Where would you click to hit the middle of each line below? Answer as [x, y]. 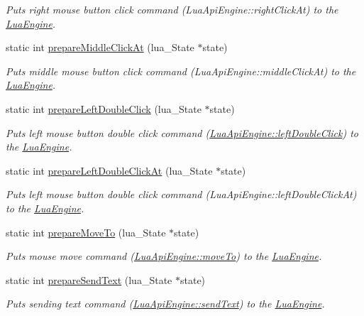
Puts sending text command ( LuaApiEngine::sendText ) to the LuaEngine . [165, 304]
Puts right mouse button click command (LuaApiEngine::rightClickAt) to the [172, 9]
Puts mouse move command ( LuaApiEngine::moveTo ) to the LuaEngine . [164, 256]
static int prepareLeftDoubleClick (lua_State [104, 108]
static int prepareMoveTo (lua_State [86, 232]
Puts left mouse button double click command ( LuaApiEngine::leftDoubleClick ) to [182, 132]
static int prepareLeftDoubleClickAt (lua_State [109, 170]
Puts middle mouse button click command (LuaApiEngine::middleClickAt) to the [181, 71]
